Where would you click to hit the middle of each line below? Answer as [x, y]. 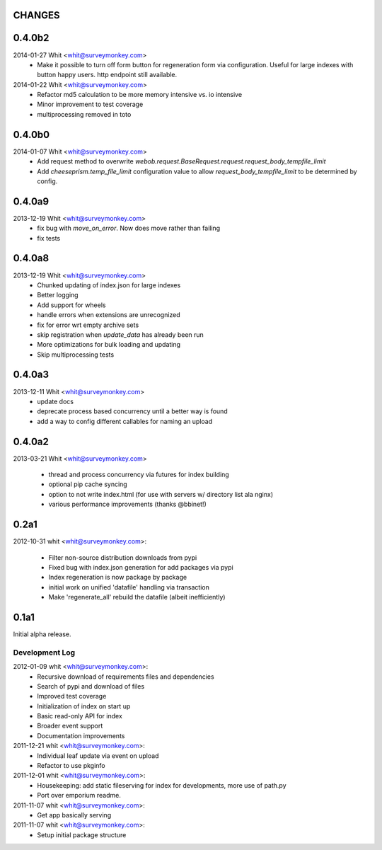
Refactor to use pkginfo [71, 766]
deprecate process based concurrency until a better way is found [132, 411]
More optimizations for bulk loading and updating [109, 345]
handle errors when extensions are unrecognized [109, 315]
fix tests [48, 238]
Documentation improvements [81, 735]
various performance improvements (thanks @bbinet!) [127, 504]
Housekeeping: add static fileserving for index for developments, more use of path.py [162, 785]
